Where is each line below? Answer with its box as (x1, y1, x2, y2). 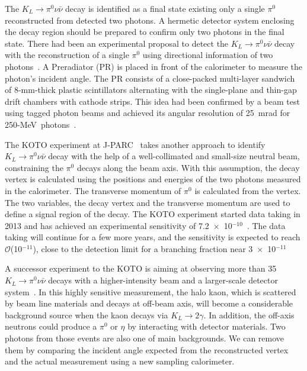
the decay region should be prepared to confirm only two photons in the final (5, 25, 284, 38)
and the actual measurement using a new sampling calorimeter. (5, 355, 235, 367)
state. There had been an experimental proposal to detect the (5, 37, 229, 49)
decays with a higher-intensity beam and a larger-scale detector (48, 274, 278, 286)
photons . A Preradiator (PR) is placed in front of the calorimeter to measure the (5, 60, 302, 72)
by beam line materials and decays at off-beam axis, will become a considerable (5, 297, 293, 309)
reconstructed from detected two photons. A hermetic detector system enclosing (5, 14, 295, 26)
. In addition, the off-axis (203, 308, 295, 321)
